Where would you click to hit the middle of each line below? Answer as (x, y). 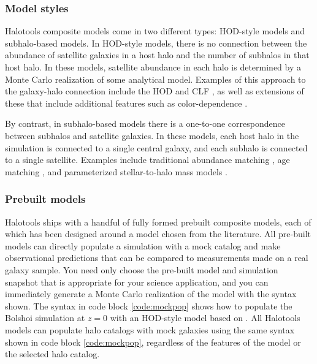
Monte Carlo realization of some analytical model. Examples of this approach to (155, 79)
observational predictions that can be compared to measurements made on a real (157, 258)
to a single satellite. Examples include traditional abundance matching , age (147, 160)
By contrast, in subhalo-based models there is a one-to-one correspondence (145, 123)
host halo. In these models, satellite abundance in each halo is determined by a (153, 67)
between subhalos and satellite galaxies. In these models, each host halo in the (152, 135)
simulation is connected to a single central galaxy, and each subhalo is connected (156, 147)
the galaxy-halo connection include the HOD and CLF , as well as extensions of (155, 91)
